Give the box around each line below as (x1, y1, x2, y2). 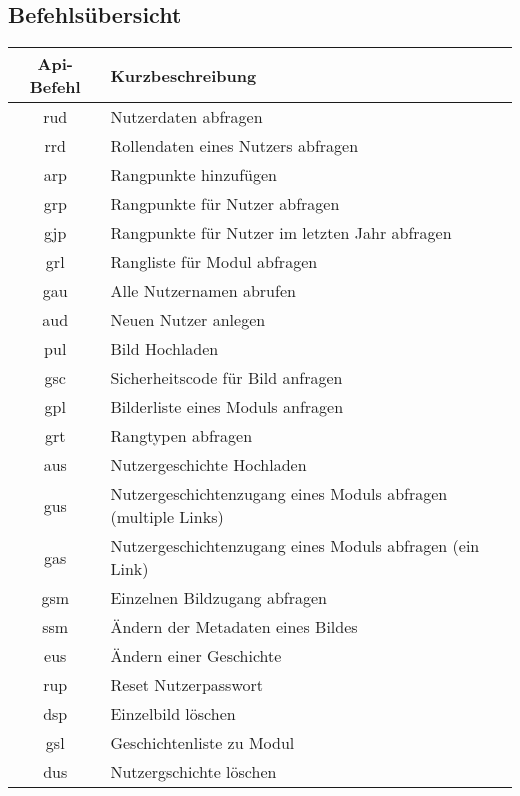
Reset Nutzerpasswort (110, 673, 263, 697)
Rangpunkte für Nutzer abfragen (110, 192, 340, 216)
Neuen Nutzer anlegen (110, 308, 266, 332)
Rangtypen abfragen (110, 424, 253, 448)
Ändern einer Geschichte (110, 644, 282, 668)
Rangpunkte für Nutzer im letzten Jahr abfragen (110, 221, 452, 245)
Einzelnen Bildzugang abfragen (110, 586, 327, 610)
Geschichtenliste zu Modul (110, 731, 295, 755)
